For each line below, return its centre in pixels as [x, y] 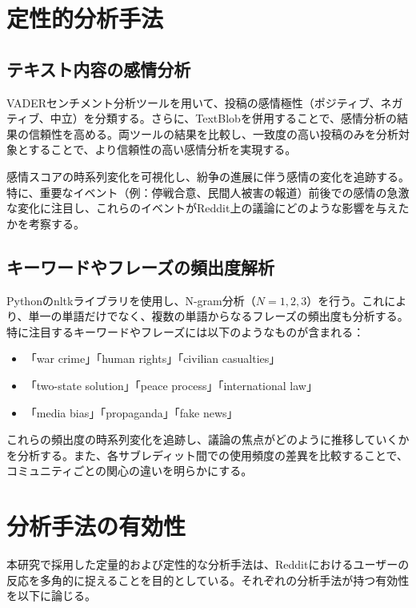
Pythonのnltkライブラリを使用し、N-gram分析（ [131, 300]
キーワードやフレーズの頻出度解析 [140, 266]
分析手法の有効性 [96, 526]
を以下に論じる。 [51, 596]
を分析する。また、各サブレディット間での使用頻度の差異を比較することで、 [208, 455]
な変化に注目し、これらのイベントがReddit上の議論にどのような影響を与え [202, 208]
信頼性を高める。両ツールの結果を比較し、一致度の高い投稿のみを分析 [213, 133]
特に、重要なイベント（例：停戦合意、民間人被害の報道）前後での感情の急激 [208, 192]
